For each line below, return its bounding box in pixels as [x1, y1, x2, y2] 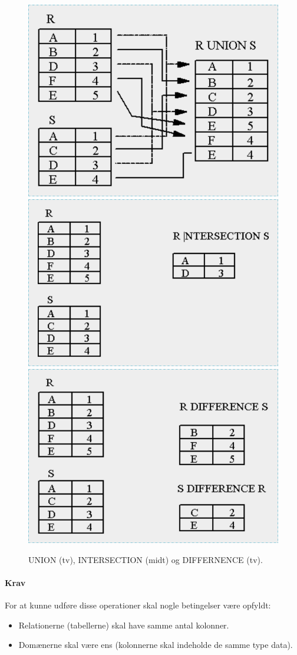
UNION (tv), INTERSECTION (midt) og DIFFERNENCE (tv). [28, 553, 263, 565]
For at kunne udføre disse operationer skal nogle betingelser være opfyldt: [5, 599, 271, 611]
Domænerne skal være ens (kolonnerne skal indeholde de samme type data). [18, 638, 293, 651]
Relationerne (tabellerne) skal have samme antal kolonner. [18, 618, 229, 631]
